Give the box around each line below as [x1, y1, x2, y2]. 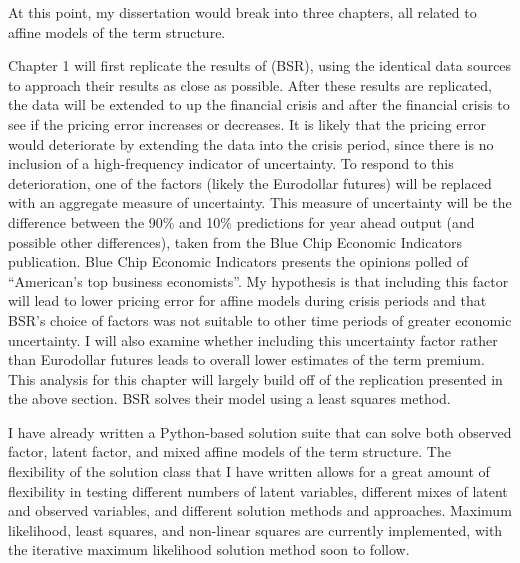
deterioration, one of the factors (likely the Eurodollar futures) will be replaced [8, 172, 492, 193]
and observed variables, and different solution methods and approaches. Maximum [8, 500, 512, 521]
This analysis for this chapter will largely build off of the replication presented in [8, 368, 503, 389]
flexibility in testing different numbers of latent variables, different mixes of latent [8, 480, 508, 501]
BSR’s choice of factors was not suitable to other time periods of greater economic [8, 309, 512, 330]
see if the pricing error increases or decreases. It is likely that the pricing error [8, 113, 487, 134]
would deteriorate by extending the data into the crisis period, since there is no [8, 133, 494, 154]
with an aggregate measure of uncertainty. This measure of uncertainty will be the [8, 192, 512, 213]
